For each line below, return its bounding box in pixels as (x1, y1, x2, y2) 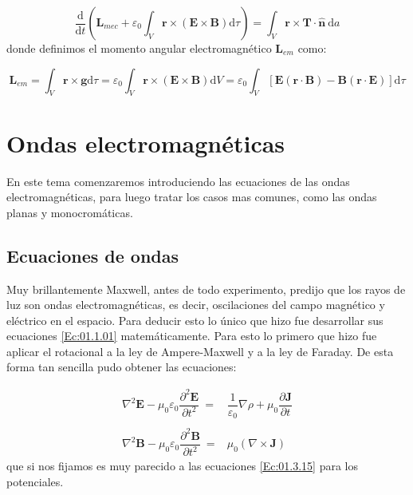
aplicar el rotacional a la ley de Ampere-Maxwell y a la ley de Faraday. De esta (6, 343, 394, 359)
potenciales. (6, 473, 64, 489)
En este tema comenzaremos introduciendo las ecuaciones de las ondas (6, 172, 350, 189)
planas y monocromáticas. (6, 204, 133, 220)
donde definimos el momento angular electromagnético (6, 40, 272, 56)
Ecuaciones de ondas (6, 243, 179, 267)
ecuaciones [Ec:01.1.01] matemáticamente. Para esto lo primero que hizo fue (6, 327, 377, 344)
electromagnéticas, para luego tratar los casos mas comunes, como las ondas (6, 188, 377, 205)
